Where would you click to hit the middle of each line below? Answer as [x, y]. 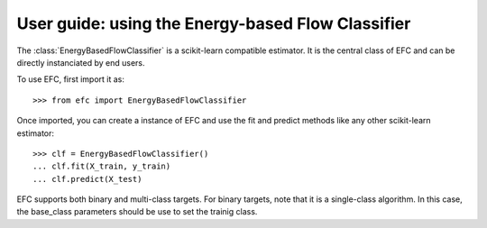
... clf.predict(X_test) [87, 179]
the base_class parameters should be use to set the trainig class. [137, 212]
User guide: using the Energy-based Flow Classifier [214, 23]
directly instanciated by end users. [81, 62]
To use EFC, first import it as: [71, 79]
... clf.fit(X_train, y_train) [102, 166]
